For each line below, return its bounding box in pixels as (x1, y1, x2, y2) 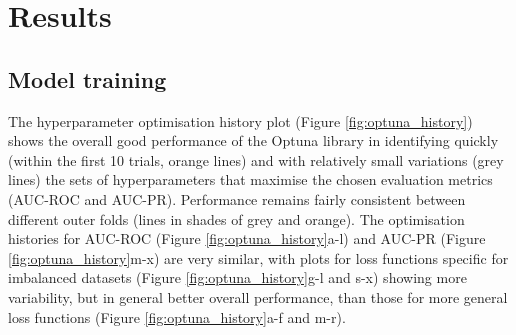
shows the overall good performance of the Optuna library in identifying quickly (8, 130, 499, 151)
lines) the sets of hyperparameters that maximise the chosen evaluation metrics (8, 169, 493, 190)
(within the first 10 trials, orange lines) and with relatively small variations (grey (8, 149, 504, 170)
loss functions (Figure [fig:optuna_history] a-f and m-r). (8, 306, 346, 327)
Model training (8, 63, 167, 94)
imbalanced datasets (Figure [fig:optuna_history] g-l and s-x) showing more (8, 267, 467, 288)
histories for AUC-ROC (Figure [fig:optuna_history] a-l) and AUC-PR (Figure (8, 228, 486, 249)
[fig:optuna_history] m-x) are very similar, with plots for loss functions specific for (8, 247, 509, 268)
